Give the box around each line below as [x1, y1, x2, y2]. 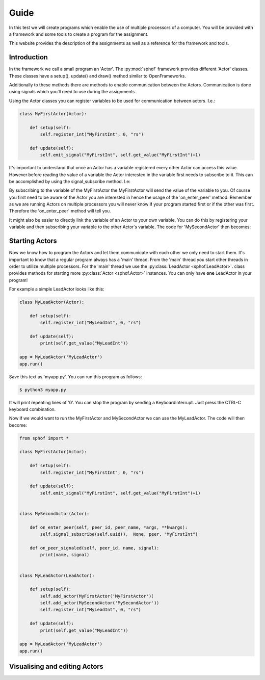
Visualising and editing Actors [9, 662, 104, 671]
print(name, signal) [40, 552, 90, 558]
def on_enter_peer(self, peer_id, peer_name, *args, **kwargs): [29, 524, 188, 530]
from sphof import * [19, 435, 69, 441]
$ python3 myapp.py [19, 387, 66, 392]
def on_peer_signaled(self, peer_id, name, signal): [29, 545, 159, 550]
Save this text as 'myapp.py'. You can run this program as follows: [9, 373, 142, 380]
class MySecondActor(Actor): [19, 511, 90, 516]
